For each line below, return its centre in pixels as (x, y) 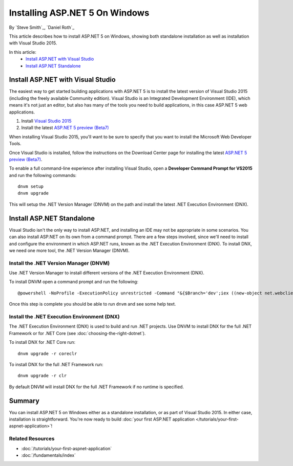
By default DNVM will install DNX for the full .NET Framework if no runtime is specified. (96, 387)
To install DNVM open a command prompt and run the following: (74, 282)
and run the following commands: (43, 175)
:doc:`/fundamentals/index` (49, 455)
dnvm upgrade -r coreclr (47, 354)
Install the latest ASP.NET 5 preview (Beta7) (65, 128)
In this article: (23, 52)
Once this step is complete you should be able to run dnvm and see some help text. (93, 304)
